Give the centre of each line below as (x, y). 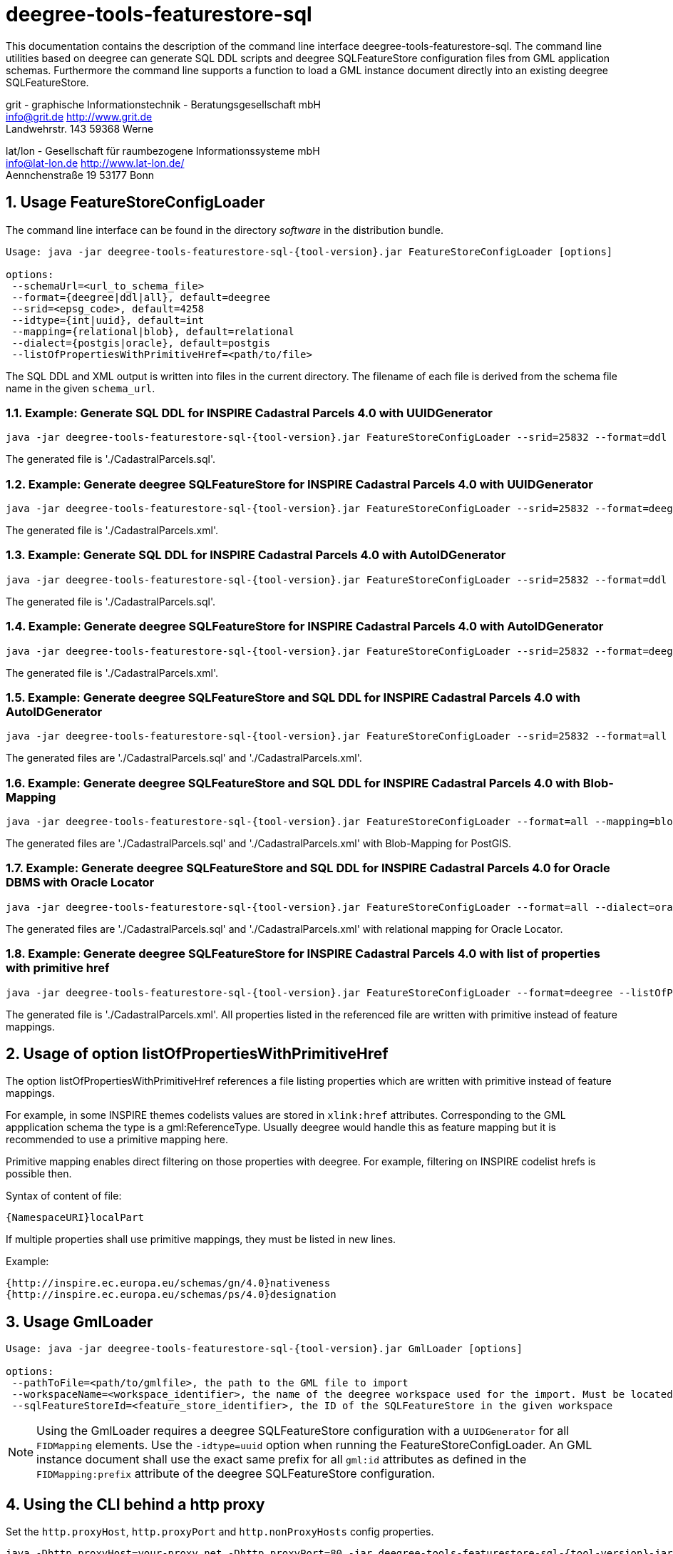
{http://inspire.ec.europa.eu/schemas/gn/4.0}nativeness (168, 1283)
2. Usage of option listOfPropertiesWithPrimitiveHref (197, 1054)
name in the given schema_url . (81, 388)
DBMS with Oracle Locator (80, 883)
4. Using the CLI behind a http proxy (135, 1504)
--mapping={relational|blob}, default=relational (153, 331)
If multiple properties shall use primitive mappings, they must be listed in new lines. (201, 1239)
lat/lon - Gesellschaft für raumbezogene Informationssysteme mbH (163, 150)
